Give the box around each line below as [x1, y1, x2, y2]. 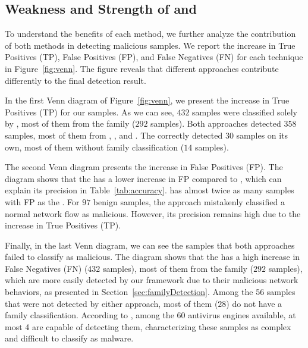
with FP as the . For [5, 195, 80, 208]
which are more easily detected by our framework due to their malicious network [5, 274, 298, 286]
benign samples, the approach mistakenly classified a [93, 195, 285, 208]
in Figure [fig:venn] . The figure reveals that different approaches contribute [5, 62, 279, 74]
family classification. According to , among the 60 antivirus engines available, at [5, 309, 296, 321]
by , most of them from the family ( [5, 117, 136, 130]
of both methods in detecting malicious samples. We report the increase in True [5, 39, 296, 51]
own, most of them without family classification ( [5, 140, 184, 153]
